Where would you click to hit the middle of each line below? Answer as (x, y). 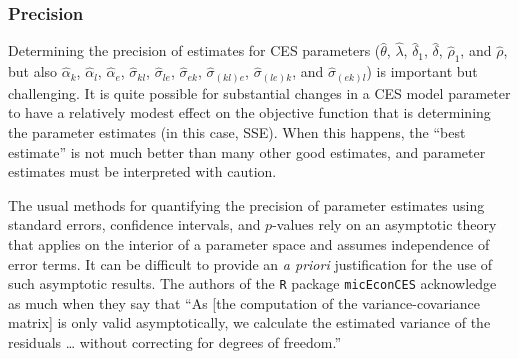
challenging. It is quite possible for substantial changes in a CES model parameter (259, 92)
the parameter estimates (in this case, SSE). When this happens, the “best (237, 131)
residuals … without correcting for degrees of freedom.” (175, 341)
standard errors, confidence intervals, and (134, 224)
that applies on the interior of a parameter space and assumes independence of (249, 243)
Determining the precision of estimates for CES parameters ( (194, 50)
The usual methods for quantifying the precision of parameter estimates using (246, 204)
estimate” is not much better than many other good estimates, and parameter (247, 151)
